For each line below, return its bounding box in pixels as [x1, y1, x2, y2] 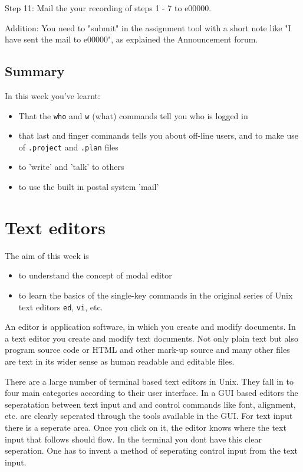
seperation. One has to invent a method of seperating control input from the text [5, 444, 298, 457]
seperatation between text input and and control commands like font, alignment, [5, 398, 296, 410]
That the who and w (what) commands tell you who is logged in [18, 109, 248, 122]
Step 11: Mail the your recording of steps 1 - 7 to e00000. [5, 2, 212, 14]
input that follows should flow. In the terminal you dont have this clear [5, 432, 262, 445]
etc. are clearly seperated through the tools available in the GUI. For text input [5, 409, 293, 422]
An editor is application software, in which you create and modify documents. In [5, 320, 296, 333]
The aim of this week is [5, 249, 89, 261]
